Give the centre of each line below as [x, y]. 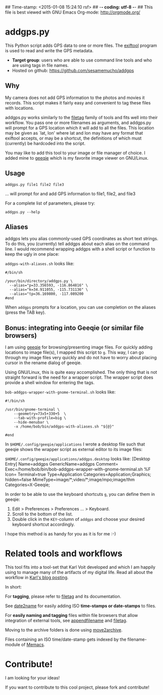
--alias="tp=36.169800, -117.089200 [46, 294]
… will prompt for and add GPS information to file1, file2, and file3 [70, 194]
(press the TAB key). [26, 312]
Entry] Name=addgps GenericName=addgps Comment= [62, 464]
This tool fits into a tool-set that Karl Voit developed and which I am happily [80, 567]
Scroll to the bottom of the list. [42, 514]
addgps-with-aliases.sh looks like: [40, 264]
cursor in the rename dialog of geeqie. [43, 363]
